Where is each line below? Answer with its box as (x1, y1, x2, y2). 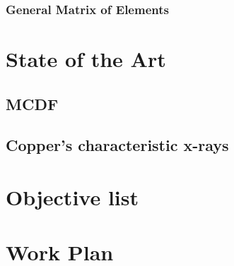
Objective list (6, 182, 139, 211)
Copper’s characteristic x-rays (6, 134, 229, 156)
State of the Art (6, 44, 166, 73)
